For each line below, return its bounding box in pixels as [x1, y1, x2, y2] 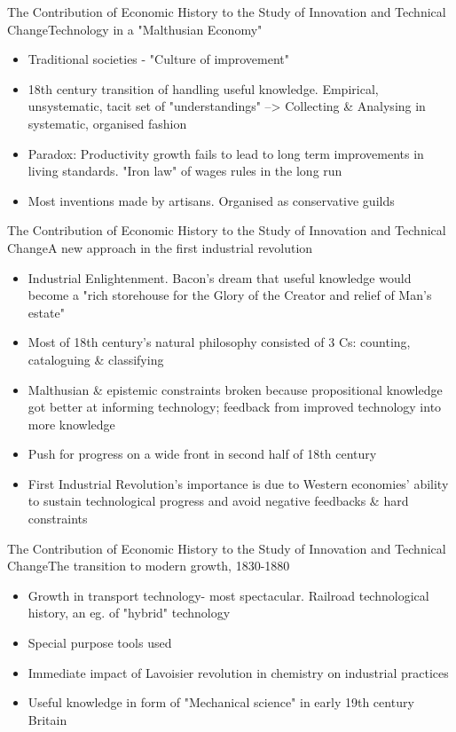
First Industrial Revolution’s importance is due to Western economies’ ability [28, 474, 449, 492]
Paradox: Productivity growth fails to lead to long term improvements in [28, 144, 424, 162]
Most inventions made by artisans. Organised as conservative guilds [28, 191, 395, 209]
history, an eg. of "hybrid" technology [28, 603, 231, 622]
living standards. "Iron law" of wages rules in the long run [28, 161, 342, 180]
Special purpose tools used [28, 634, 172, 652]
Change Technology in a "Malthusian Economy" [7, 20, 263, 38]
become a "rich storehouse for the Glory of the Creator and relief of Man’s [28, 286, 432, 304]
